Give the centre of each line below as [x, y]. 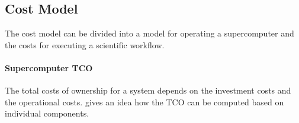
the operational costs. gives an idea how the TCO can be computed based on [144, 102]
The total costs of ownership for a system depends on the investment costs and [148, 90]
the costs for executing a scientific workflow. [85, 44]
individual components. [47, 113]
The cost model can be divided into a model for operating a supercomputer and [149, 33]
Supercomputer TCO [49, 67]
